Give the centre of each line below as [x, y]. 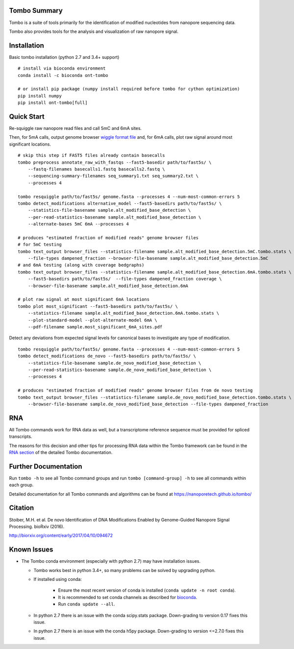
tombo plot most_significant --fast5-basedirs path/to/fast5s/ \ [98, 306]
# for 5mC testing [40, 245]
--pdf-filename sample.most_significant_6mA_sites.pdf [95, 327]
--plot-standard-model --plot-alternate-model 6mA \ [93, 320]
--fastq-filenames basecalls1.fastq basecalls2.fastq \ [96, 169]
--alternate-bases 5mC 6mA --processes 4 [78, 224]
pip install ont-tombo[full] [53, 103]
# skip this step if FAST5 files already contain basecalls [91, 155]
